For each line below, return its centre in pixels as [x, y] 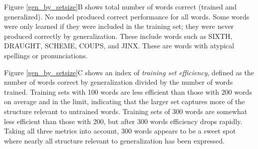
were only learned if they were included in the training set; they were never [119, 26]
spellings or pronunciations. [46, 55]
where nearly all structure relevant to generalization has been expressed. [114, 140]
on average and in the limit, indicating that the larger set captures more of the [125, 101]
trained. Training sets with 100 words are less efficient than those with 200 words [128, 91]
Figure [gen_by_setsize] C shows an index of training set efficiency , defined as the [129, 72]
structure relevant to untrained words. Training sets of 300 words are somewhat [126, 111]
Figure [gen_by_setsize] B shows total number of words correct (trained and [121, 6]
